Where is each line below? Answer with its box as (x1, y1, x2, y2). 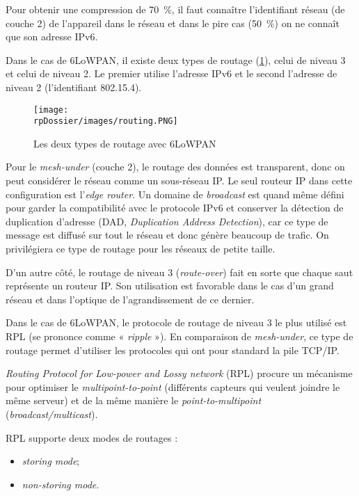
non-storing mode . (22, 477, 99, 491)
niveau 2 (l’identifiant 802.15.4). (6, 79, 142, 94)
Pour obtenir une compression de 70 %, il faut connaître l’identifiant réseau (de (6, 2, 345, 16)
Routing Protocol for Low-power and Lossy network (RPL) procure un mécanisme (6, 366, 353, 381)
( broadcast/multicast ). (6, 406, 98, 421)
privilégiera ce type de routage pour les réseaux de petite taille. (6, 241, 276, 256)
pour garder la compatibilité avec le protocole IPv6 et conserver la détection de (6, 200, 344, 215)
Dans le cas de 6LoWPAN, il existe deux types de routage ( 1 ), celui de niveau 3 (6, 52, 346, 67)
